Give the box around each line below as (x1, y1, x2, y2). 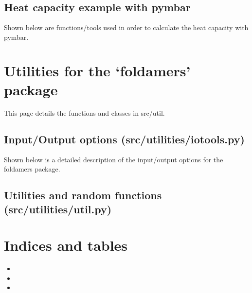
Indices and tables (4, 235, 128, 255)
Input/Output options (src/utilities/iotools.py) (4, 131, 245, 146)
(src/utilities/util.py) (4, 202, 112, 217)
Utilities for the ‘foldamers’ (4, 60, 191, 80)
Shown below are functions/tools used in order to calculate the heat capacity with (4, 22, 249, 33)
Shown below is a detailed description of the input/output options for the (4, 154, 223, 164)
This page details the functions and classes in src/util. (4, 107, 165, 118)
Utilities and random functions (4, 188, 162, 203)
